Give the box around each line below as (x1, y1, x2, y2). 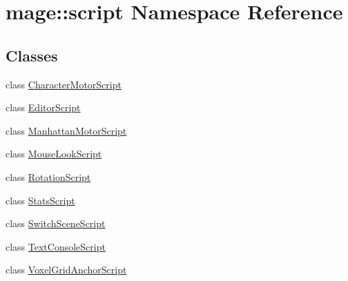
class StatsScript (6, 193, 75, 207)
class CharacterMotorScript (6, 77, 122, 91)
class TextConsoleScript (6, 239, 106, 253)
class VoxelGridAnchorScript (6, 262, 127, 277)
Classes (6, 44, 58, 66)
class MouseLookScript (6, 146, 102, 161)
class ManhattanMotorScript (6, 123, 127, 137)
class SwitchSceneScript (6, 216, 106, 231)
